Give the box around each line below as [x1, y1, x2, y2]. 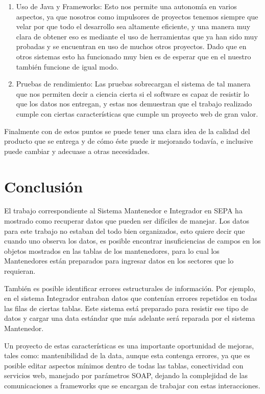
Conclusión [4, 176, 83, 196]
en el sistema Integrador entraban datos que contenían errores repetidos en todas [4, 293, 257, 303]
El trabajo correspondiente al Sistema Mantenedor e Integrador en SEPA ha [4, 205, 243, 216]
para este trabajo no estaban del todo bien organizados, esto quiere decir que [4, 225, 245, 236]
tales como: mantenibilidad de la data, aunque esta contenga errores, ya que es [4, 350, 250, 361]
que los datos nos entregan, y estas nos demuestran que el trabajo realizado [16, 98, 252, 109]
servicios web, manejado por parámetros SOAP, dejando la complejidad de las [4, 370, 248, 381]
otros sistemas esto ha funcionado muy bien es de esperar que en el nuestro [16, 51, 251, 61]
